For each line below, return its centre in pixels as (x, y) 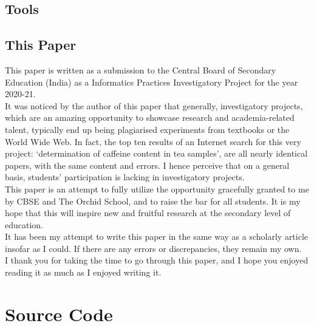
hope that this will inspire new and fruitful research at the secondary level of (148, 213)
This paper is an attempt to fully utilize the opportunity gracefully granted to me (157, 188)
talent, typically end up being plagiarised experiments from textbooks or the (147, 129)
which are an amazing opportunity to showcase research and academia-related (150, 117)
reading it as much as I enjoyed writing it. (83, 272)
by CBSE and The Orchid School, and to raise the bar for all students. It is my (153, 201)
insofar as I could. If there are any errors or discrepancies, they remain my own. (153, 248)
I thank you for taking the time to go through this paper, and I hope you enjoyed (157, 260)
